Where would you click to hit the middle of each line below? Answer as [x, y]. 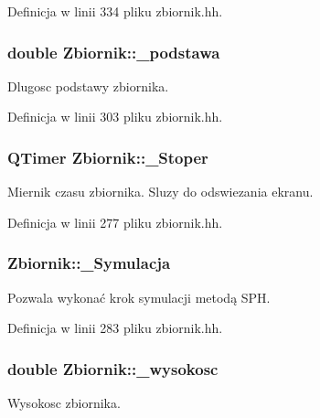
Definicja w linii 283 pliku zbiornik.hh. [115, 328]
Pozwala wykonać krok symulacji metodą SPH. [139, 297]
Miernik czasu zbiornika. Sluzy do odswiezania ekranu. [160, 192]
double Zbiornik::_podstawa [114, 52]
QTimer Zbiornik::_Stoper [108, 157]
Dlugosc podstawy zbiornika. [88, 86]
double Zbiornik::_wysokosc [113, 368]
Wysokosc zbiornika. [64, 403]
